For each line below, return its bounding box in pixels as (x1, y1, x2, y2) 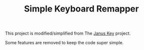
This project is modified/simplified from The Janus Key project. (5, 30, 131, 37)
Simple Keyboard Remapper (24, 3, 139, 14)
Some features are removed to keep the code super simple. (5, 40, 124, 46)
